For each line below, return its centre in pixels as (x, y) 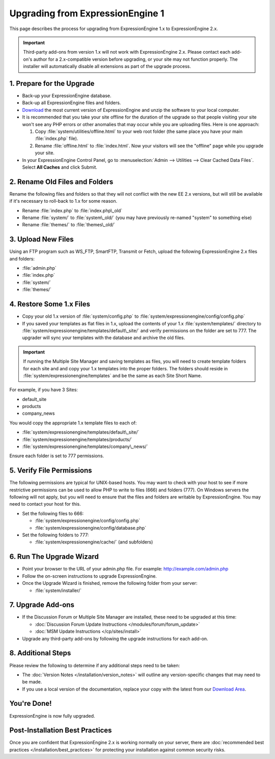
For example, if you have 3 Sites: (44, 390)
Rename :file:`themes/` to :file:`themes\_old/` (69, 225)
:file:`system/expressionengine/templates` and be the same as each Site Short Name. (113, 375)
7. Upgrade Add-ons (42, 605)
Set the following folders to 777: (56, 535)
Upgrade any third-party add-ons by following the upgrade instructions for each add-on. (115, 638)
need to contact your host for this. (45, 504)
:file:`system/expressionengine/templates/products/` (77, 439)
